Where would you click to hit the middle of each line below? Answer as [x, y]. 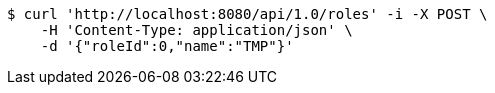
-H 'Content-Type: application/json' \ [196, 30]
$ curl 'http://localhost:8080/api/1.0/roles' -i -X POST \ [247, 14]
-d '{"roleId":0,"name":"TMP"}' [167, 46]
